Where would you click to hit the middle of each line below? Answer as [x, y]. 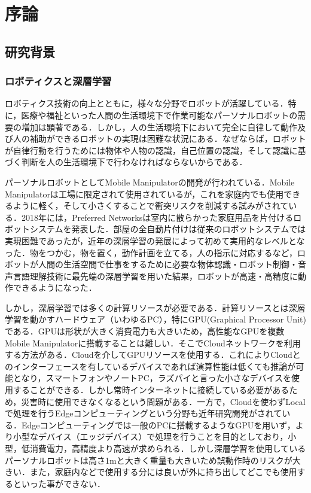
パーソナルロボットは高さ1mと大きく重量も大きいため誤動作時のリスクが [149, 460]
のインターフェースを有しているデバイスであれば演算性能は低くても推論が [150, 366]
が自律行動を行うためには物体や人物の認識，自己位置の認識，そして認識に [151, 150]
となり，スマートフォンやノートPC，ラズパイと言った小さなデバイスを [152, 378]
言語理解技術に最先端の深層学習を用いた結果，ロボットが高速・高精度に [155, 276]
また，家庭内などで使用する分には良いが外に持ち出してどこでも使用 [163, 472]
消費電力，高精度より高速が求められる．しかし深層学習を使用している [168, 448]
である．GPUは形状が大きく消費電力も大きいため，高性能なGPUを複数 [145, 331]
